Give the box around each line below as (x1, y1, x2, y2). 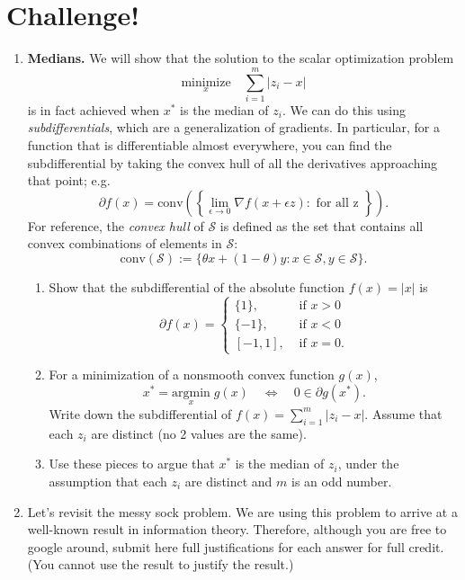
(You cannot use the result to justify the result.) (27, 555, 294, 574)
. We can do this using (282, 100, 406, 119)
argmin (172, 386, 210, 399)
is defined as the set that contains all (219, 216, 424, 235)
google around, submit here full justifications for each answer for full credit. (27, 537, 444, 556)
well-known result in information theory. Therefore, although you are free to (27, 520, 447, 539)
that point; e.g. (27, 171, 111, 190)
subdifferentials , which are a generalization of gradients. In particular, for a (27, 118, 440, 137)
